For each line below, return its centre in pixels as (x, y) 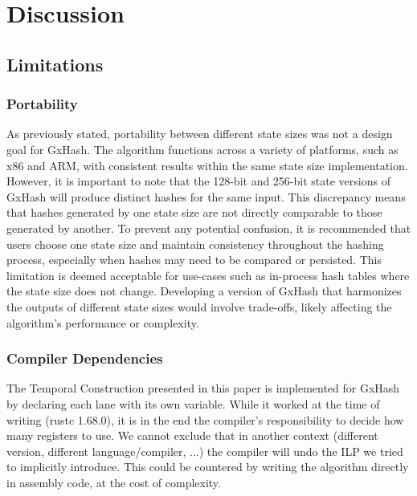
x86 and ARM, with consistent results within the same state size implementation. (207, 165)
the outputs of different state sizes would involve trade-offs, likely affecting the (199, 306)
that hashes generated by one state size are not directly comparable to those (194, 212)
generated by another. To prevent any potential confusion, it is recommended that (209, 228)
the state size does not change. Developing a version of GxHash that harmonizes (204, 291)
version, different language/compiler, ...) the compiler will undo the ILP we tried (205, 451)
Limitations (55, 64)
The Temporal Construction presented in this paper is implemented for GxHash (203, 388)
